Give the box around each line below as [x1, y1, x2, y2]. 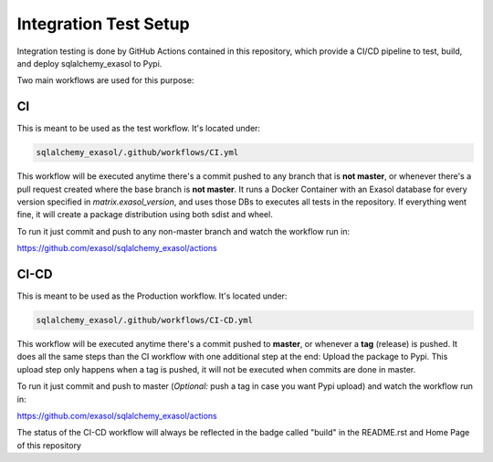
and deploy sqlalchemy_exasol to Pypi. [16, 58, 163, 68]
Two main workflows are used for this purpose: [16, 75, 194, 86]
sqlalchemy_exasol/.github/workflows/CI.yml [36, 147, 239, 158]
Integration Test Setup [16, 14, 191, 34]
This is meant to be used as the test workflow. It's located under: [16, 123, 260, 134]
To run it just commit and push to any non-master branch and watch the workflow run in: [16, 226, 351, 236]
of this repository [16, 439, 82, 451]
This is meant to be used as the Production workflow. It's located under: [16, 290, 288, 301]
